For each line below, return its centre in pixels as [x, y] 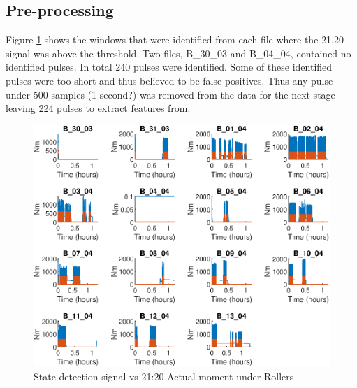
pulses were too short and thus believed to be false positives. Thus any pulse [169, 80]
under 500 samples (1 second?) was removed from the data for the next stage [170, 94]
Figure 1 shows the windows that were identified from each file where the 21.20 [175, 39]
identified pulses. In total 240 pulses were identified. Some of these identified [169, 67]
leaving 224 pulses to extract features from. [98, 108]
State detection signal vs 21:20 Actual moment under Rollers [164, 376]
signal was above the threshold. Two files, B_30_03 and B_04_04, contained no [178, 53]
